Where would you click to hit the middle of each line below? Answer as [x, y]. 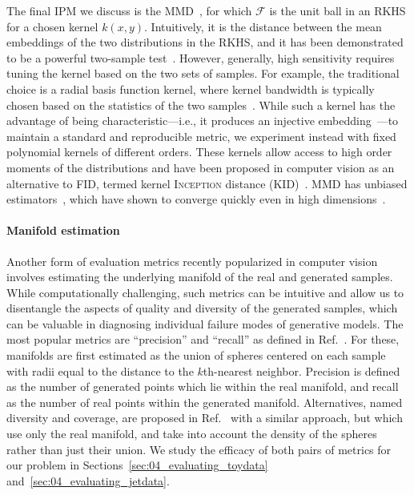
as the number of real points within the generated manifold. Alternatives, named [205, 402]
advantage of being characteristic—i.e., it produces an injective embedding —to [203, 121]
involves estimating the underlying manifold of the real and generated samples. [200, 277]
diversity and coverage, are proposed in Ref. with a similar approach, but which [205, 418]
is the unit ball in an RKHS [338, 10]
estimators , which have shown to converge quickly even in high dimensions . [196, 199]
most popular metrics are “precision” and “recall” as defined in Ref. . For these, [203, 339]
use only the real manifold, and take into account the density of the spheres [192, 434]
